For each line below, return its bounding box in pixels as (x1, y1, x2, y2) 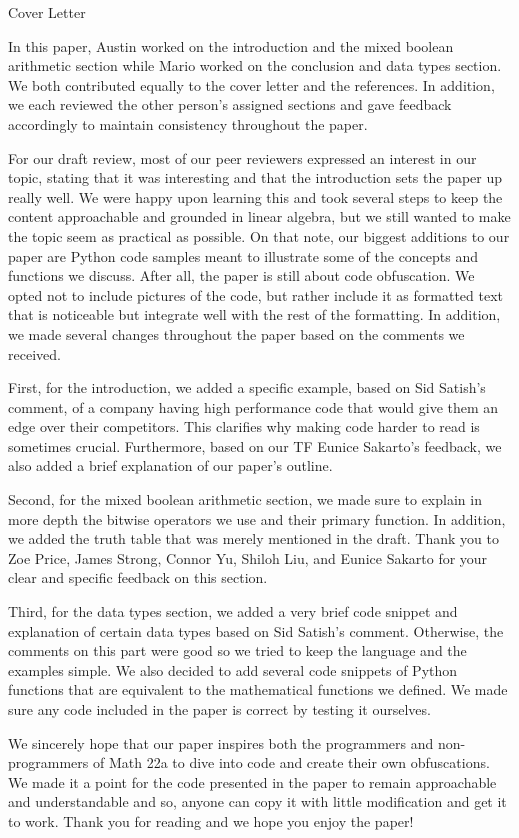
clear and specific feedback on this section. (8, 567, 268, 588)
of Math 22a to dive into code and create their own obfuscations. (92, 752, 490, 773)
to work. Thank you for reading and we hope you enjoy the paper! (8, 810, 414, 831)
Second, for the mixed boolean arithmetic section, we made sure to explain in (8, 489, 482, 510)
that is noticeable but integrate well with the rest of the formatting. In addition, (8, 304, 501, 325)
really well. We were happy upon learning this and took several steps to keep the (8, 186, 503, 207)
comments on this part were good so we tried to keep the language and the (8, 640, 467, 661)
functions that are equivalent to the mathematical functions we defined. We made (8, 679, 508, 700)
